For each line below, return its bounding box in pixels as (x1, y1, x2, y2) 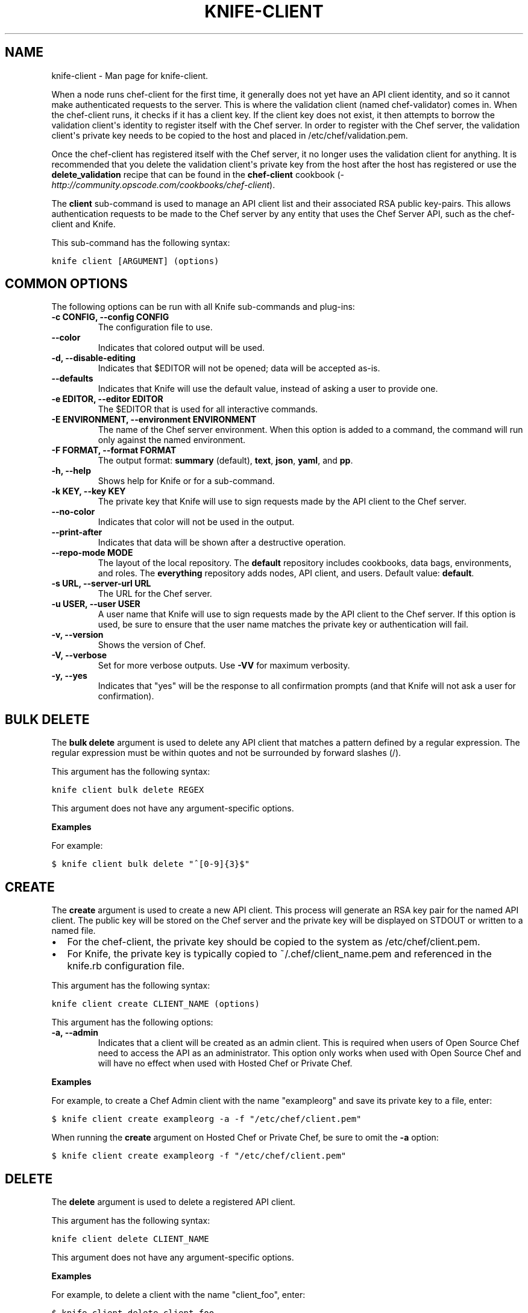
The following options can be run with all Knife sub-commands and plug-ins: (51, 301, 355, 312)
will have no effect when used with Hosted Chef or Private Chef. (98, 1058, 353, 1069)
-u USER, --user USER (51, 599, 140, 609)
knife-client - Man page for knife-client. (51, 70, 209, 81)
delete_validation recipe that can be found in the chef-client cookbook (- (51, 169, 344, 180)
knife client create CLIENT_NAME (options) (51, 999, 260, 1009)
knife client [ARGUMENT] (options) (51, 256, 219, 266)
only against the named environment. (98, 435, 246, 446)
